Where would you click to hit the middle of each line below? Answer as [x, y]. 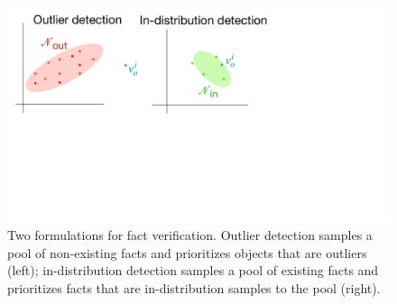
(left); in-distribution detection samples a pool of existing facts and [193, 270]
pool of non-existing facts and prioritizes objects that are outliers [187, 252]
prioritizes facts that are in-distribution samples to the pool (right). [194, 287]
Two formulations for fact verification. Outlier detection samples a [190, 235]
